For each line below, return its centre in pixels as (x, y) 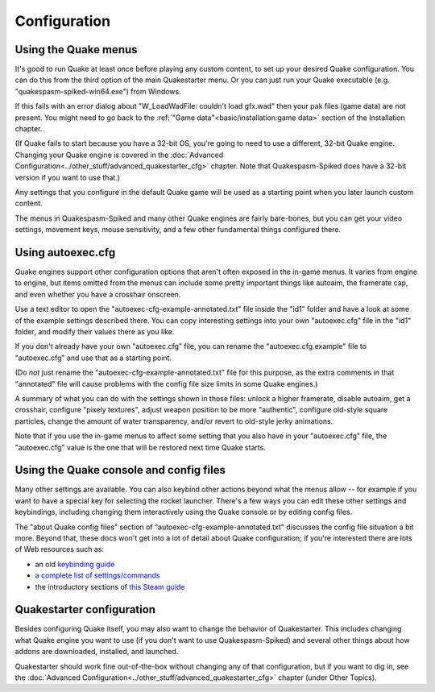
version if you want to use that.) (68, 177)
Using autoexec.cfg (65, 253)
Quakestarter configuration (85, 609)
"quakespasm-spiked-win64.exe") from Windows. (98, 91)
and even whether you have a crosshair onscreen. (98, 294)
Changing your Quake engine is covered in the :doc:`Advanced (119, 155)
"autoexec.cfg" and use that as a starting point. (93, 358)
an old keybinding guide (75, 564)
